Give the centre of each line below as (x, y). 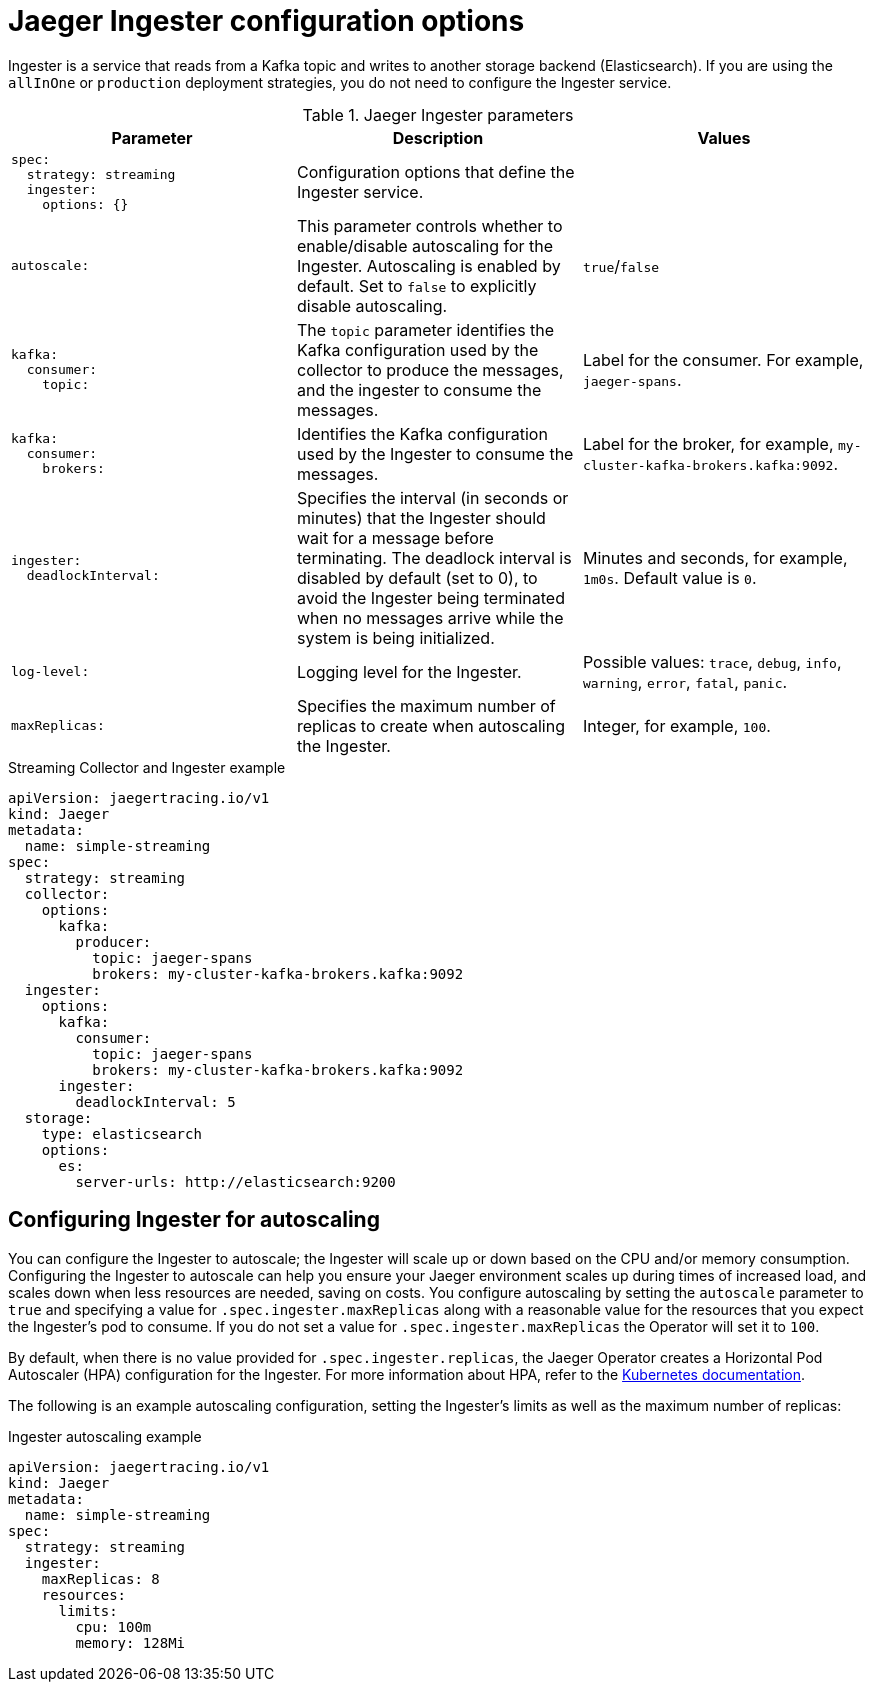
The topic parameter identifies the (425, 329)
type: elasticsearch (121, 1133)
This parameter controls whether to (429, 225)
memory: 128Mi (130, 1642)
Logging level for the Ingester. (409, 671)
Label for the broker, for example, (708, 443)
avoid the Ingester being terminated (430, 597)
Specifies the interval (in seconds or (432, 497)
